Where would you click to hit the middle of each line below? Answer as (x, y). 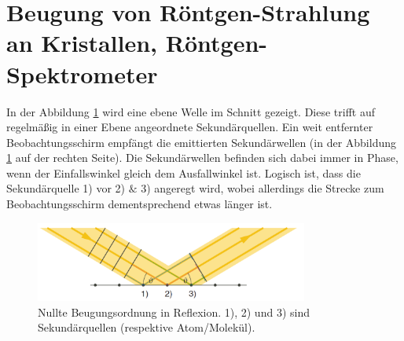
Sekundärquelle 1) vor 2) (66, 188)
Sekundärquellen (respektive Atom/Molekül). (147, 327)
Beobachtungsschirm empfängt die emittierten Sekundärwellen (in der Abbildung (201, 142)
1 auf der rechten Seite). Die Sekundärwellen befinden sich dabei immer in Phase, (202, 158)
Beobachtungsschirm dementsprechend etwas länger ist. (140, 204)
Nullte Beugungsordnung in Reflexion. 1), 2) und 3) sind (174, 312)
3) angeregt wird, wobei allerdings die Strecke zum (263, 188)
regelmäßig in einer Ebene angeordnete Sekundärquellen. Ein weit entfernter (190, 127)
